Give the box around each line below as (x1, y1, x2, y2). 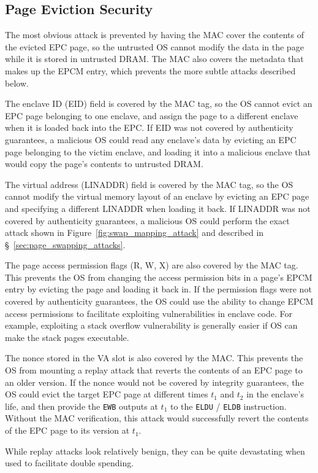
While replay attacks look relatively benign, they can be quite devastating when (5, 444, 305, 457)
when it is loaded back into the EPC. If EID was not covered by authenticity (5, 121, 293, 134)
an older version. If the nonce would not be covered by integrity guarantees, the (5, 375, 304, 388)
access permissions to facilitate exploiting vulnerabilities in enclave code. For (5, 307, 292, 319)
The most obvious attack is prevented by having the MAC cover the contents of (5, 28, 304, 41)
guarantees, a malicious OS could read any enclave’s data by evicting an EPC (5, 133, 297, 146)
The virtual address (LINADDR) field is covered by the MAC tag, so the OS (5, 178, 293, 190)
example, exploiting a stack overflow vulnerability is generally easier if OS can (5, 319, 298, 332)
